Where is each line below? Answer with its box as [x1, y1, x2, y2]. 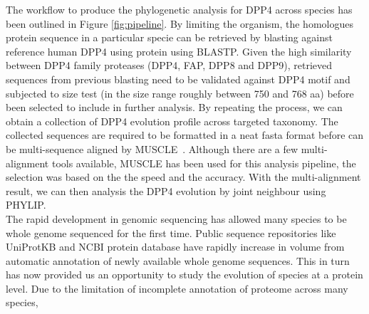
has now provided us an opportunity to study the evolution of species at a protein [6, 267, 363, 282]
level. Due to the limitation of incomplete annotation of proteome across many [6, 281, 348, 295]
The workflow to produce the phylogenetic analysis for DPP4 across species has [6, 2, 353, 16]
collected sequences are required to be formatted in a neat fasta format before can [6, 127, 364, 142]
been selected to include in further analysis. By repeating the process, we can [6, 100, 343, 115]
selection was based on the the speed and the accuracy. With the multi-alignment [6, 169, 361, 184]
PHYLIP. [6, 197, 46, 212]
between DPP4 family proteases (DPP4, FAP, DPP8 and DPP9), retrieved [6, 58, 333, 73]
